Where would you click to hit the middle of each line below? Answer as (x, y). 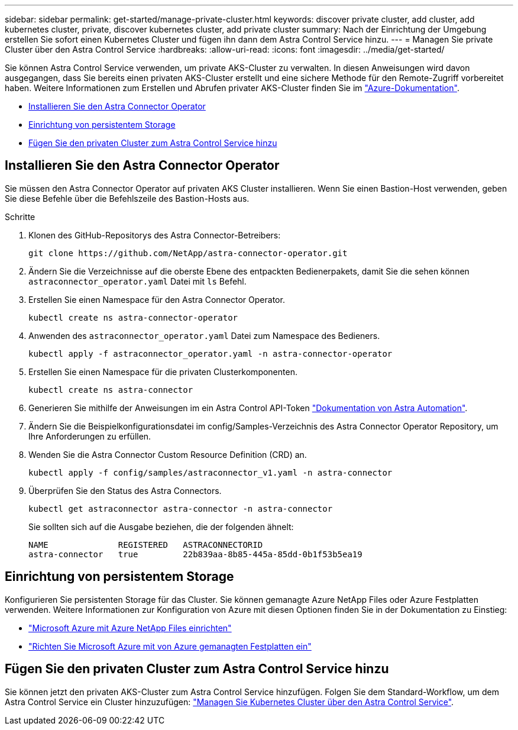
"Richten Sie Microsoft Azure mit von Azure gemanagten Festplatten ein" (170, 646)
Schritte (20, 217)
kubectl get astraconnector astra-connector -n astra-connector (181, 508)
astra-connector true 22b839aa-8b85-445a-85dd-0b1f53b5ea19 (195, 554)
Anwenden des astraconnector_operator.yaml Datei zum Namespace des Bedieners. (204, 335)
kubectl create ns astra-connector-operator (133, 317)
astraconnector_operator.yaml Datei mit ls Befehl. (137, 281)
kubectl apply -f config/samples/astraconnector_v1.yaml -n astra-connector (211, 472)
